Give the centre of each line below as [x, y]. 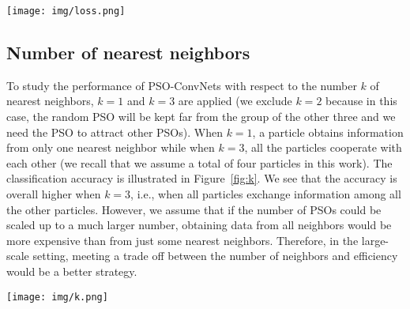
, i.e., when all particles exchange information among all [266, 194]
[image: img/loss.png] [66, 11]
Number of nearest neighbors [128, 53]
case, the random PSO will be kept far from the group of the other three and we [201, 117]
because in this [361, 101]
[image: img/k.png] [57, 297]
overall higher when [54, 194]
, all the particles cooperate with [323, 147]
